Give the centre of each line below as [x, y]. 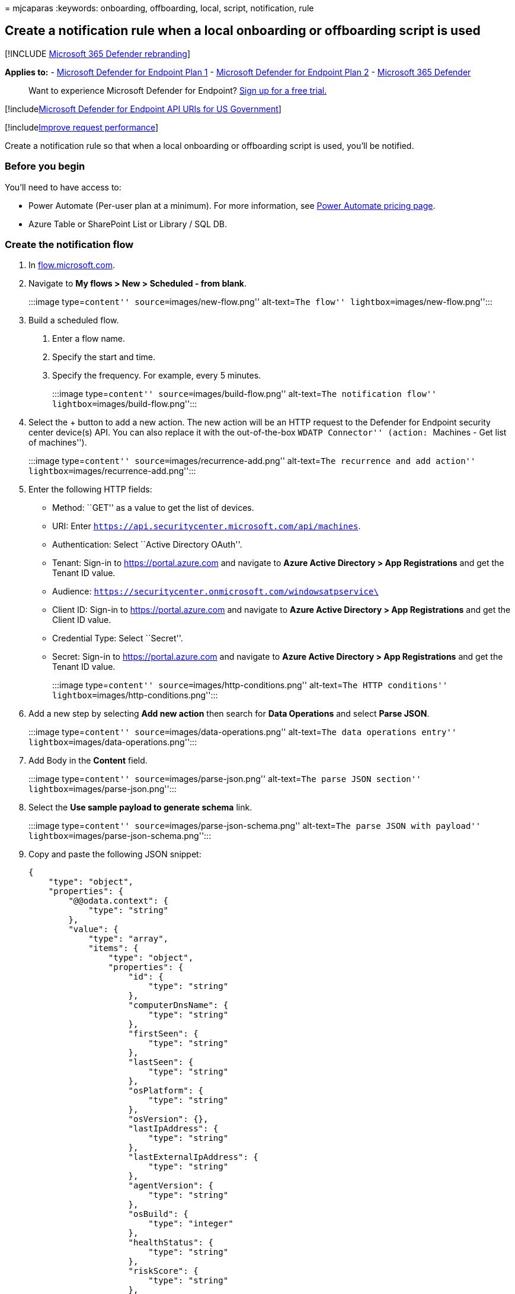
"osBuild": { [158, 1214]
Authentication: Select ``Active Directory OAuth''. [147, 545]
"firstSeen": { [163, 1034]
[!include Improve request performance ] [82, 127]
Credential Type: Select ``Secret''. [118, 638]
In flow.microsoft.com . [72, 265]
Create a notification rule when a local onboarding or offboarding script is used [243, 31]
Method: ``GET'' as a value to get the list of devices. [153, 508]
